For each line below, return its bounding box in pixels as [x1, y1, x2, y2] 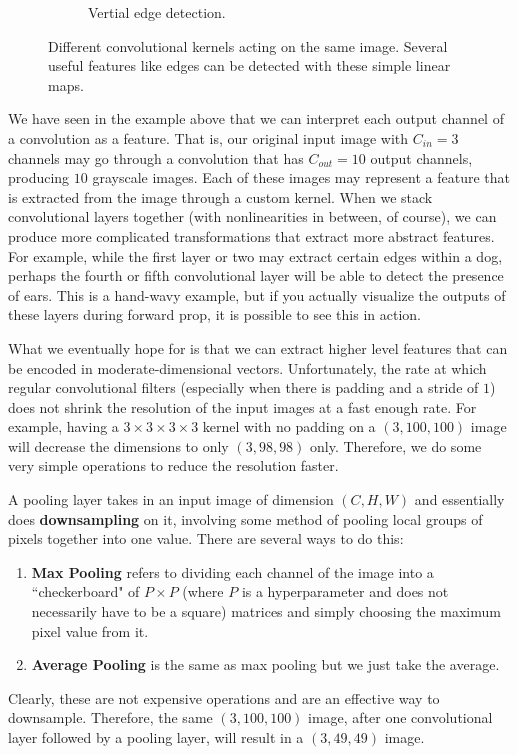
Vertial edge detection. [88, 2, 226, 22]
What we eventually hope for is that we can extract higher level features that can [8, 337, 508, 358]
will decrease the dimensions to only [8, 435, 229, 456]
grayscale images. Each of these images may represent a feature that [92, 167, 511, 188]
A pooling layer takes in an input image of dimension [8, 489, 334, 510]
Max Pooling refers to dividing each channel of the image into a [31, 561, 434, 582]
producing [8, 167, 70, 188]
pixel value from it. [31, 620, 149, 641]
